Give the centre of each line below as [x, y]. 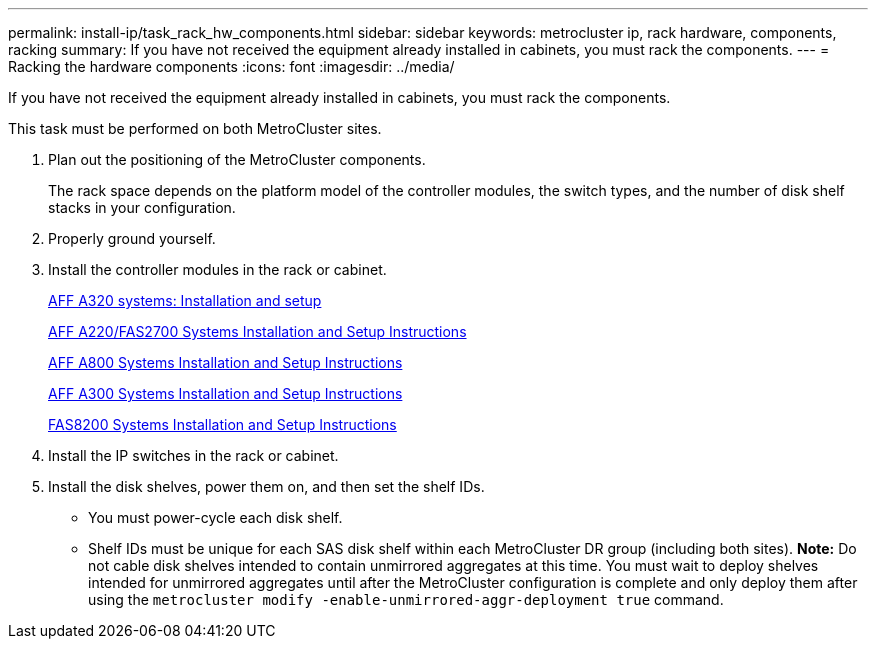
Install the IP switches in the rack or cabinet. [193, 455]
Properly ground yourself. [132, 238]
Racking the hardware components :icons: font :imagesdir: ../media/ [231, 66]
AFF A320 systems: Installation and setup [185, 300]
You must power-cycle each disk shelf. [215, 517]
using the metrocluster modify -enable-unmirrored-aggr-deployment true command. [406, 599]
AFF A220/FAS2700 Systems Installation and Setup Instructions [257, 331]
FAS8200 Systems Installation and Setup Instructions [222, 424]
